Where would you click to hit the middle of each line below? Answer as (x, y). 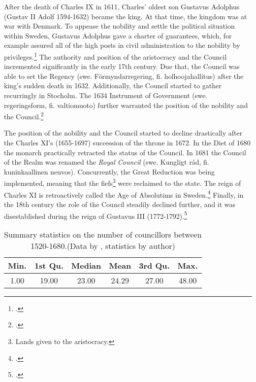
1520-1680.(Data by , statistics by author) (103, 245)
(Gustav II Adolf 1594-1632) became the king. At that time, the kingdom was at (126, 16)
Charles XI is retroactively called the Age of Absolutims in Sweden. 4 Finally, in (124, 194)
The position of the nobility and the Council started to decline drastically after (123, 133)
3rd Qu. (154, 265)
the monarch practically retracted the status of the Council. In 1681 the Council (125, 152)
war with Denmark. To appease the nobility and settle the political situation (119, 26)
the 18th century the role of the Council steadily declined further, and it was (120, 204)
